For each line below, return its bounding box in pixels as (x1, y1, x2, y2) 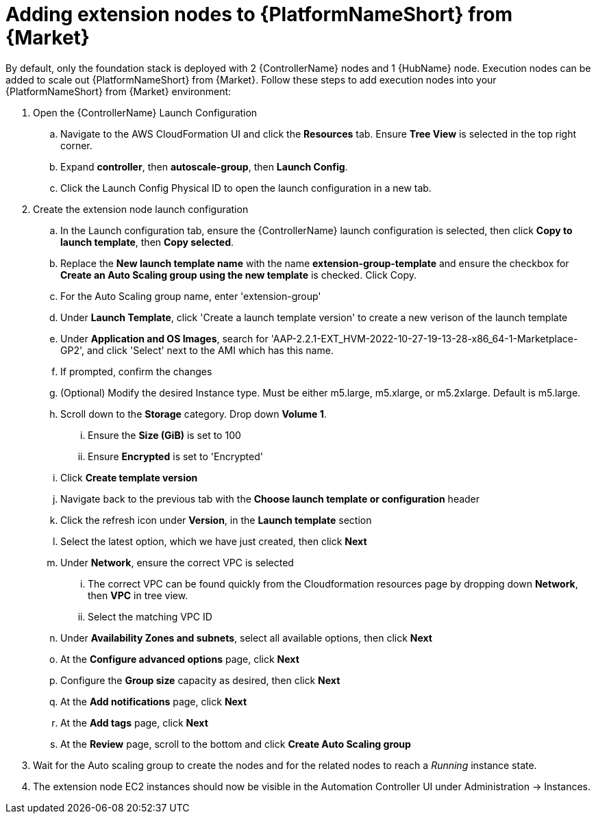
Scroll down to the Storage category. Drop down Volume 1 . (60, 407, 327, 420)
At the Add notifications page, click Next (60, 695, 247, 707)
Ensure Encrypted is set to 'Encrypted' (88, 450, 263, 462)
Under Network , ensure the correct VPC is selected (60, 556, 294, 568)
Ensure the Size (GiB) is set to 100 (88, 429, 241, 441)
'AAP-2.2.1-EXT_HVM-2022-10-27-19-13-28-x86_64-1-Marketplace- (271, 332, 578, 344)
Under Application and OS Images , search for (60, 332, 269, 344)
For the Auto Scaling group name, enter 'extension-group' (60, 290, 321, 302)
